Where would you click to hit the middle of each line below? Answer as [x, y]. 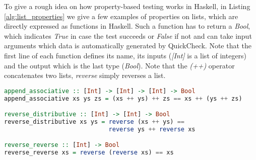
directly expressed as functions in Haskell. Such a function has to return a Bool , [127, 26]
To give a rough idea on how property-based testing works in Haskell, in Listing [127, 6]
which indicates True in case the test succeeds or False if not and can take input [128, 35]
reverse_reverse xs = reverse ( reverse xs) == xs [89, 153]
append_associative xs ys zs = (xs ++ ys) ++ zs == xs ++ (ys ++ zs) [123, 98]
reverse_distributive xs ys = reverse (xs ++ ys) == [94, 122]
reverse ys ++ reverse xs [152, 129]
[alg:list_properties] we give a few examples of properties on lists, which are [121, 16]
